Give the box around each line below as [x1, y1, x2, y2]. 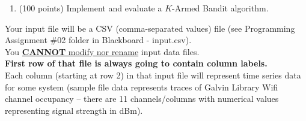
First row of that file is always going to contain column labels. [5, 57, 268, 69]
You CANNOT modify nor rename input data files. [5, 45, 200, 58]
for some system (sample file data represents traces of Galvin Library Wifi [5, 80, 278, 93]
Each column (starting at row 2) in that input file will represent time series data [5, 68, 301, 81]
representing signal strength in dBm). [5, 104, 143, 116]
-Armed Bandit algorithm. [172, 2, 269, 14]
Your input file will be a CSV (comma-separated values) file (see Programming [5, 22, 295, 34]
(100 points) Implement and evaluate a [19, 2, 162, 14]
